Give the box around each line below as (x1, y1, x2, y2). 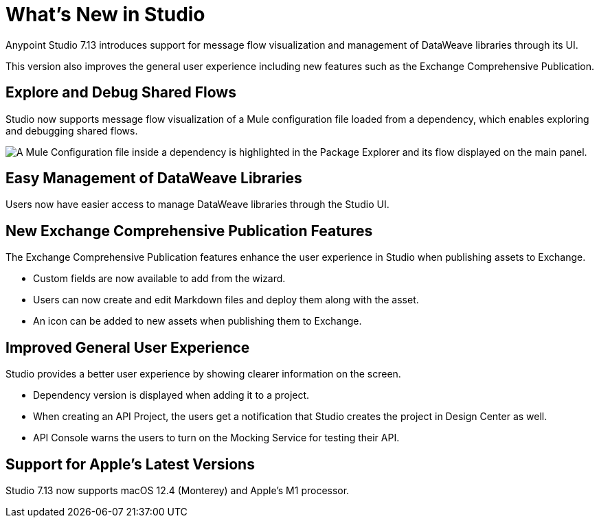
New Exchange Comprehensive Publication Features (5, 222, 373, 240)
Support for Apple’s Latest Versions (5, 455, 255, 473)
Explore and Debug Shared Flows (5, 84, 236, 102)
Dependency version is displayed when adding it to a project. (33, 389, 310, 402)
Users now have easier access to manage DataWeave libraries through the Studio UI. (5, 198, 389, 211)
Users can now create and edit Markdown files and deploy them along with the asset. (33, 294, 419, 306)
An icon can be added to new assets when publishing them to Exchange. (33, 315, 362, 327)
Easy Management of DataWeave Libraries (5, 170, 302, 187)
